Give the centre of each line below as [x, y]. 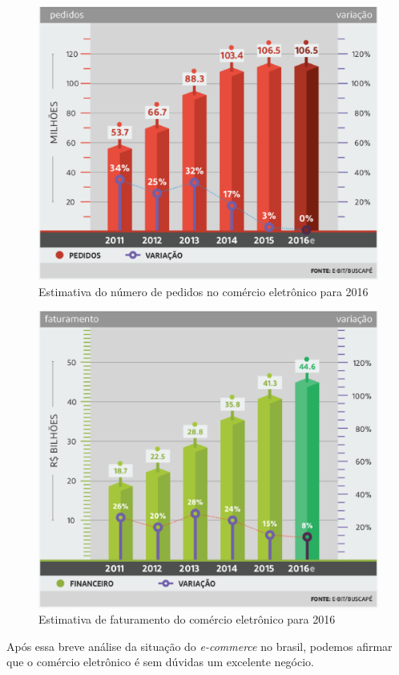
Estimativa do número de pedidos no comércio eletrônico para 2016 [204, 291]
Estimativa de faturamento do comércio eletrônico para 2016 [187, 619]
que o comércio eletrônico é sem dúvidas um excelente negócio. [160, 662]
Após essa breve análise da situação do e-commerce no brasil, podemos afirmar [199, 646]
